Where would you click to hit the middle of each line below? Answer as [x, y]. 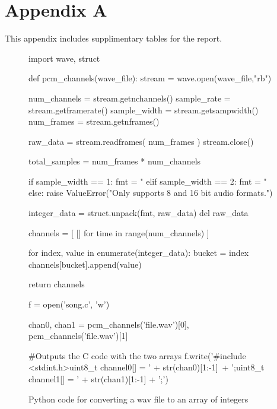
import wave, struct [64, 58]
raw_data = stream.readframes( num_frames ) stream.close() [141, 141]
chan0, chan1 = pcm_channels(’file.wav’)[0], [109, 324]
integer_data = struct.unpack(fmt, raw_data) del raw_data [138, 213]
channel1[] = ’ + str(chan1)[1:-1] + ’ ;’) [98, 379]
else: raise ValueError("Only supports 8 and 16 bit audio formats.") [151, 193]
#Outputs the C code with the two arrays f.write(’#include [137, 355]
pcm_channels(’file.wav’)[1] [78, 336]
